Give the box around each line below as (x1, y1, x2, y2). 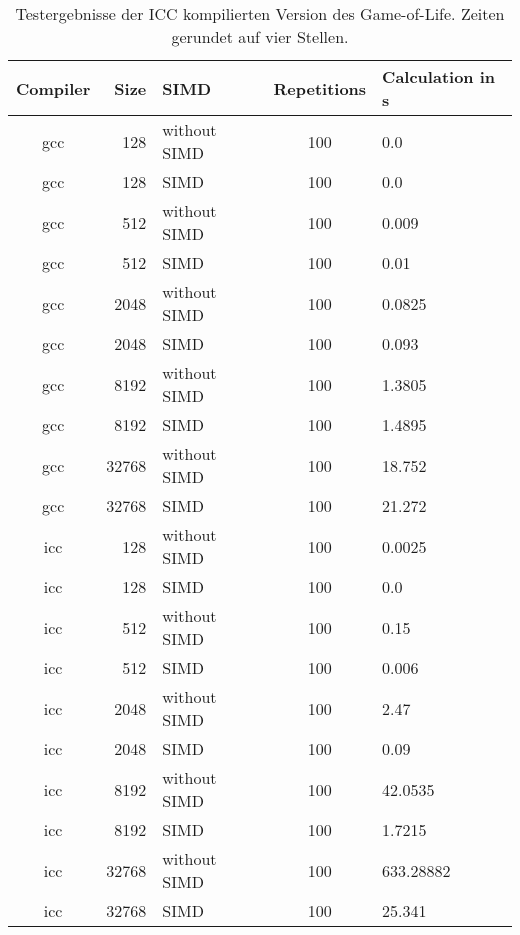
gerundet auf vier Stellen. (171, 25, 349, 48)
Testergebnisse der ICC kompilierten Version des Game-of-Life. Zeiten (15, 2, 505, 25)
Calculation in (382, 65, 496, 88)
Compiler (16, 76, 91, 100)
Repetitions (273, 76, 367, 100)
